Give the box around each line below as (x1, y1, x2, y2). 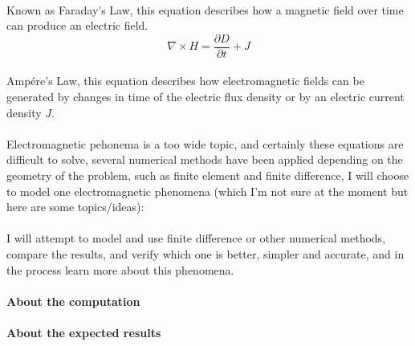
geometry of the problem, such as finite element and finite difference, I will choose (6, 167, 409, 183)
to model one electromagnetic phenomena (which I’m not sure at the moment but (6, 182, 409, 199)
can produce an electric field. (6, 17, 149, 34)
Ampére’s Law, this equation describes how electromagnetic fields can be (6, 72, 364, 89)
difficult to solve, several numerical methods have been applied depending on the (6, 151, 403, 168)
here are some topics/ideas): (6, 198, 144, 215)
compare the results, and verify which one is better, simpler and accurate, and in (6, 245, 405, 262)
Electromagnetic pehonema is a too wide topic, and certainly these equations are (6, 135, 404, 152)
